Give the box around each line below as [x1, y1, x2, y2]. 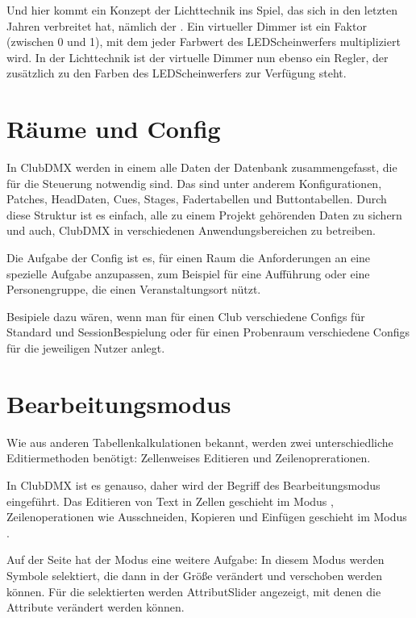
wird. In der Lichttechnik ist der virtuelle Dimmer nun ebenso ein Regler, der [6, 48, 389, 65]
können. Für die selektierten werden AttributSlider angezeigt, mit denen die [6, 583, 381, 599]
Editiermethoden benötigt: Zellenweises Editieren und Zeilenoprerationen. [6, 449, 371, 466]
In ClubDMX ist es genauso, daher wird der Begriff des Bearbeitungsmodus [6, 476, 381, 493]
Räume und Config [6, 112, 221, 145]
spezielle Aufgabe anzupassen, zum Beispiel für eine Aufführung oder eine [6, 265, 370, 282]
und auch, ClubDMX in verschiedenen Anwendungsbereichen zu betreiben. [6, 222, 376, 239]
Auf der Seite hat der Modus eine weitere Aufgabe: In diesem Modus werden [6, 551, 385, 568]
